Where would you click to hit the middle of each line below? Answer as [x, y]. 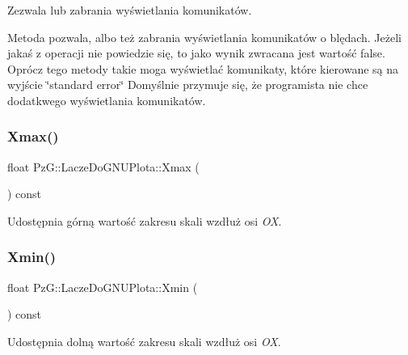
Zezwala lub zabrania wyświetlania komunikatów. [130, 10]
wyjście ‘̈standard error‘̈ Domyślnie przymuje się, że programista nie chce [188, 85]
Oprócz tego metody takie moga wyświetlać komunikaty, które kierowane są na [203, 68]
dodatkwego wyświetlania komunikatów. [107, 100]
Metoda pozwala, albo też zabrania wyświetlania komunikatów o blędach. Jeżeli [204, 37]
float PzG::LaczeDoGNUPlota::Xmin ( [103, 287]
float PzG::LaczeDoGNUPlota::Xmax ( [103, 166]
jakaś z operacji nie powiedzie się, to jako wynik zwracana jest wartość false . [196, 53]
